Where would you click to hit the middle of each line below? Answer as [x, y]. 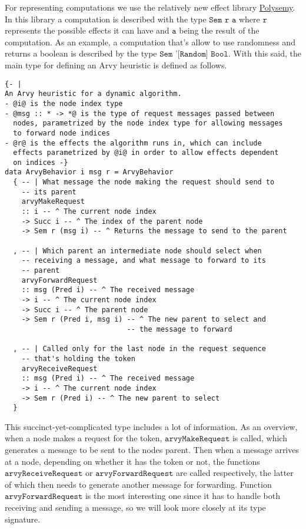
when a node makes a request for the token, [84, 438]
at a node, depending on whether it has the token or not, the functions [132, 461]
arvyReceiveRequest [59, 368]
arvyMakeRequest [53, 202]
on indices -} [41, 162]
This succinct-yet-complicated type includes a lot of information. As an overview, [151, 426]
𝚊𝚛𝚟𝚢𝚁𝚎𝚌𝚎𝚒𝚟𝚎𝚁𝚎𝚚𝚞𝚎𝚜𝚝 [44, 474]
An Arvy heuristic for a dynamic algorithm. [93, 94]
